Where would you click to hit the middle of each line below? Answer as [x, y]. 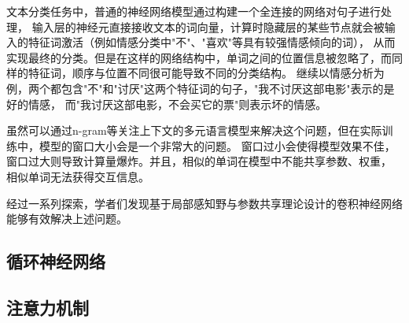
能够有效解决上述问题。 [67, 219]
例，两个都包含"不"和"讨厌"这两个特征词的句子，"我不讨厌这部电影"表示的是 [201, 88]
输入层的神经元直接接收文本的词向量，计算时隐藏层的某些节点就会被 [208, 26]
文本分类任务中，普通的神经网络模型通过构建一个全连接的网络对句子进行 [193, 11]
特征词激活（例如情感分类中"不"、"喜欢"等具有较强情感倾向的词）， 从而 [212, 42]
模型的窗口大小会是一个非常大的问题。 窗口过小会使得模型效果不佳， [217, 145]
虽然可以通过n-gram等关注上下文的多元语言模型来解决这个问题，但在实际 [194, 130]
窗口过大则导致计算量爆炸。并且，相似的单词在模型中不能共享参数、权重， [199, 161]
